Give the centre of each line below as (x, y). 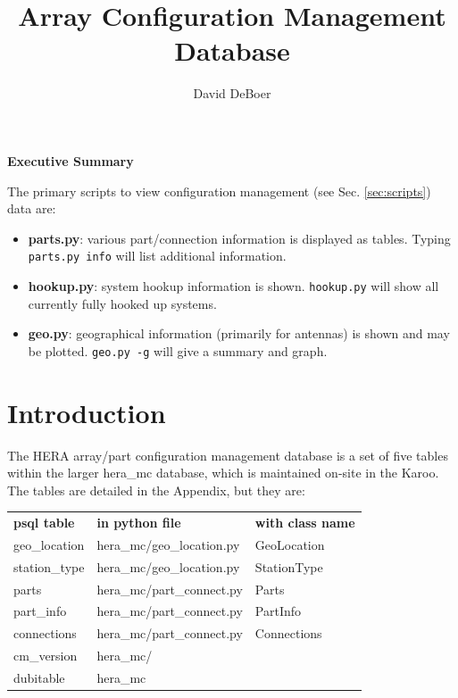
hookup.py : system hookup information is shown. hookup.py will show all (233, 285)
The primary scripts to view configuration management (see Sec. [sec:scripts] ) (219, 191)
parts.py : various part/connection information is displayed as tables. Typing (239, 238)
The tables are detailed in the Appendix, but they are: (156, 490)
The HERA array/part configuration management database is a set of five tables (228, 455)
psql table (44, 523)
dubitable (39, 677)
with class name (305, 523)
